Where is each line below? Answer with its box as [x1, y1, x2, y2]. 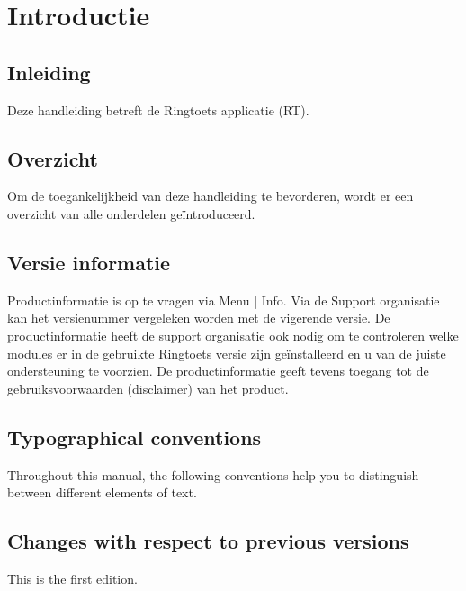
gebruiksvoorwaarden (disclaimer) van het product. [7, 378, 289, 397]
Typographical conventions [7, 423, 262, 450]
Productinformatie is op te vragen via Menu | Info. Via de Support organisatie [7, 290, 440, 309]
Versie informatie [7, 248, 171, 276]
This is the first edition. [7, 568, 138, 587]
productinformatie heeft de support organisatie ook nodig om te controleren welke [7, 325, 459, 344]
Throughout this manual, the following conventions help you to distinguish [7, 465, 419, 484]
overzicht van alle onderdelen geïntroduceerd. [7, 204, 255, 223]
